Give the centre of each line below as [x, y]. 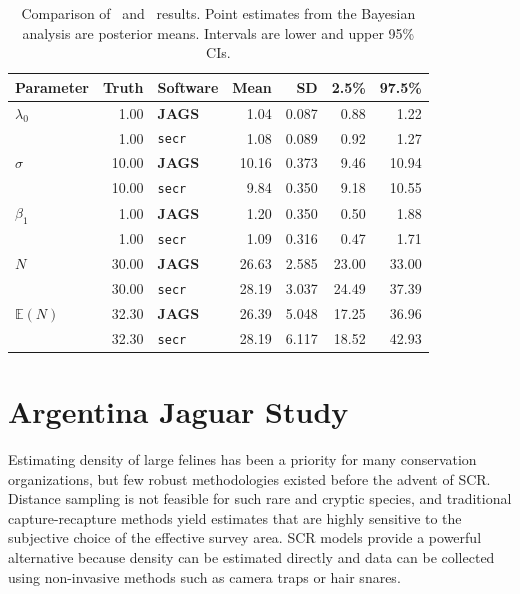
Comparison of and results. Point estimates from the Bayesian [218, 13]
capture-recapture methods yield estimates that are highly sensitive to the [235, 517]
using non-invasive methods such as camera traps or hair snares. [204, 576]
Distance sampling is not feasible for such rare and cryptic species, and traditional [260, 498]
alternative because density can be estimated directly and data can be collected [251, 556]
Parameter [52, 86]
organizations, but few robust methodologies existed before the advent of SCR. [249, 478]
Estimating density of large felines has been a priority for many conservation [242, 458]
